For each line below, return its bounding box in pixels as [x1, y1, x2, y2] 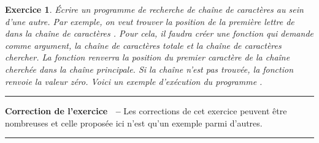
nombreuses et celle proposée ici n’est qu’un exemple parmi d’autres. [5, 116, 263, 129]
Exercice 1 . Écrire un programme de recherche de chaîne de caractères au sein [5, 3, 304, 15]
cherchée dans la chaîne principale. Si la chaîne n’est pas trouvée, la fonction [5, 62, 294, 75]
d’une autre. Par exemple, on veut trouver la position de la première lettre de [5, 15, 294, 28]
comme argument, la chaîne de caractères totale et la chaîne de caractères [5, 38, 282, 51]
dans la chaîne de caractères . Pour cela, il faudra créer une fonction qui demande [5, 27, 313, 40]
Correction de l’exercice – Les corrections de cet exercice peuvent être [5, 105, 287, 117]
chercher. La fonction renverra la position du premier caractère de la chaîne [5, 51, 290, 64]
